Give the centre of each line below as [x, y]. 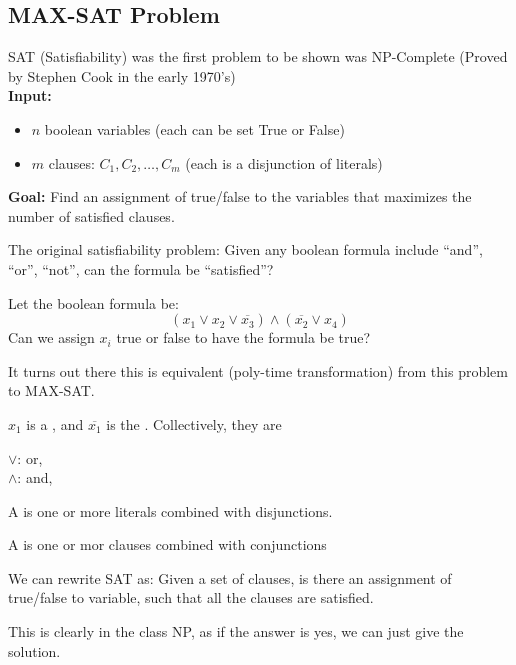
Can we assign [51, 337]
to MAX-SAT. [51, 390]
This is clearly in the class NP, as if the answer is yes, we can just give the [236, 631]
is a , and [55, 423]
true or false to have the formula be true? [243, 337]
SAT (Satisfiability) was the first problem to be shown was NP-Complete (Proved [258, 56]
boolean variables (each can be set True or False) [194, 128]
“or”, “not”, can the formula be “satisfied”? [141, 268]
